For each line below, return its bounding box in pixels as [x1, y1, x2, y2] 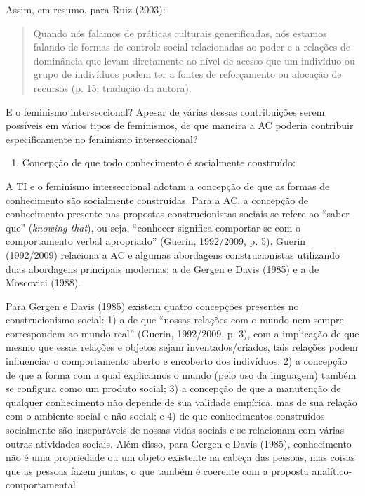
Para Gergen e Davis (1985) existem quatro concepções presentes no [6, 298, 299, 313]
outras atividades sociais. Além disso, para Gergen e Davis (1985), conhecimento [6, 436, 352, 450]
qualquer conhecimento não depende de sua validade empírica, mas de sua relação [6, 394, 357, 409]
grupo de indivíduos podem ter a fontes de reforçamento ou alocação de [33, 67, 342, 81]
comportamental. [6, 477, 79, 492]
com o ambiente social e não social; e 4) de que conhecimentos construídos [6, 408, 325, 423]
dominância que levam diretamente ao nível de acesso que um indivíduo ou [33, 53, 355, 67]
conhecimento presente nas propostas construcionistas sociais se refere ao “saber [6, 206, 350, 221]
